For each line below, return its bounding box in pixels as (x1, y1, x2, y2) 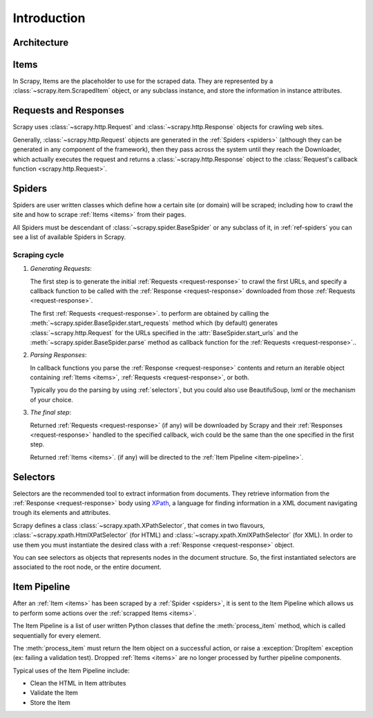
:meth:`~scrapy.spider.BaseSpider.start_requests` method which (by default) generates (30, 319, 278, 328)
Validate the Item (30, 688, 79, 697)
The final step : (30, 408, 72, 417)
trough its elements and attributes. (12, 509, 111, 517)
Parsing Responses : (30, 351, 87, 359)
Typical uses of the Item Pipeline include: (12, 666, 131, 674)
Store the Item (30, 698, 70, 706)
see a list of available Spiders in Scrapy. (12, 233, 126, 241)
